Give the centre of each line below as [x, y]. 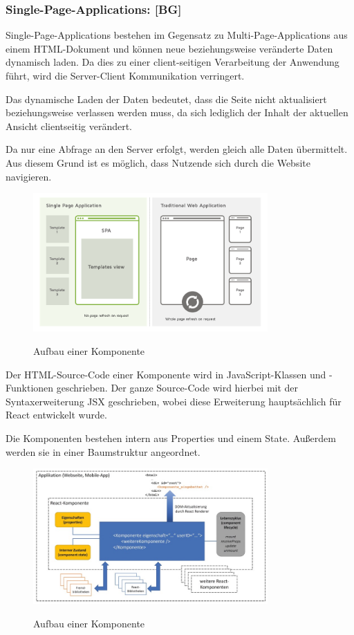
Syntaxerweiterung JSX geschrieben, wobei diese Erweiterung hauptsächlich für [174, 401]
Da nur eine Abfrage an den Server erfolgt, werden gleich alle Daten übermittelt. [177, 149]
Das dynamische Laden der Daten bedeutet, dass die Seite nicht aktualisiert [166, 99]
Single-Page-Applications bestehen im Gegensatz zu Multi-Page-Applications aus [177, 35]
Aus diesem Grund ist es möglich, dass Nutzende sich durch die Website [158, 162]
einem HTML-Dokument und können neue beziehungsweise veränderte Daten [169, 48]
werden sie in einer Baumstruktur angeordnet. [103, 451]
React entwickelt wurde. [56, 415]
